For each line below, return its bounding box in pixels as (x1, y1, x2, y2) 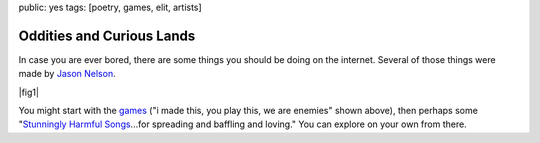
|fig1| (18, 86, 40, 98)
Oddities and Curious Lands (18, 27, 196, 44)
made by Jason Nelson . (18, 68, 116, 80)
